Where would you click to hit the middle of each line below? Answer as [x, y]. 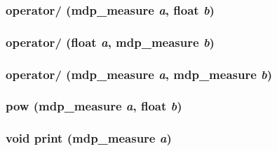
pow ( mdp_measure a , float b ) [94, 106]
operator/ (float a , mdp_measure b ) [110, 42]
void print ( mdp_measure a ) [89, 138]
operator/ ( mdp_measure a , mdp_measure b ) [139, 74]
